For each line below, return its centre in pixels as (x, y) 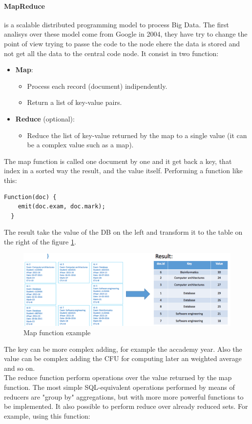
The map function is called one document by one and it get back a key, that (118, 161)
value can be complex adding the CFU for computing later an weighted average (123, 358)
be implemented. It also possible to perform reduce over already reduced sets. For (126, 406)
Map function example (57, 333)
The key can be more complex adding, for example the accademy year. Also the (123, 349)
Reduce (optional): (45, 118)
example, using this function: (47, 415)
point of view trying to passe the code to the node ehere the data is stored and (122, 43)
